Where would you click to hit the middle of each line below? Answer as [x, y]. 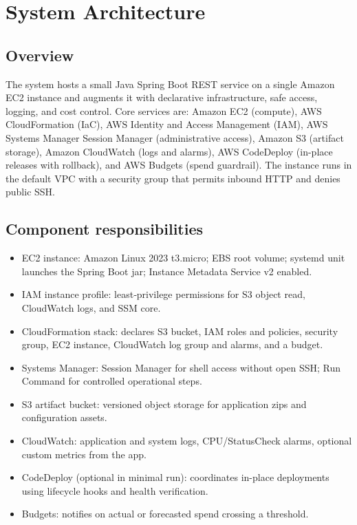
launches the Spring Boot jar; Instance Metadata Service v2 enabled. [167, 271]
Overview [40, 55]
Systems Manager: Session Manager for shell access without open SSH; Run [181, 367]
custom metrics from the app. [84, 454]
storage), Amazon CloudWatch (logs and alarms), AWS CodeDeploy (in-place [169, 151]
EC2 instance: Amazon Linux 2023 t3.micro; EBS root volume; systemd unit [183, 258]
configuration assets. [64, 417]
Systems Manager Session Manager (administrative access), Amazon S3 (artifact [175, 137]
